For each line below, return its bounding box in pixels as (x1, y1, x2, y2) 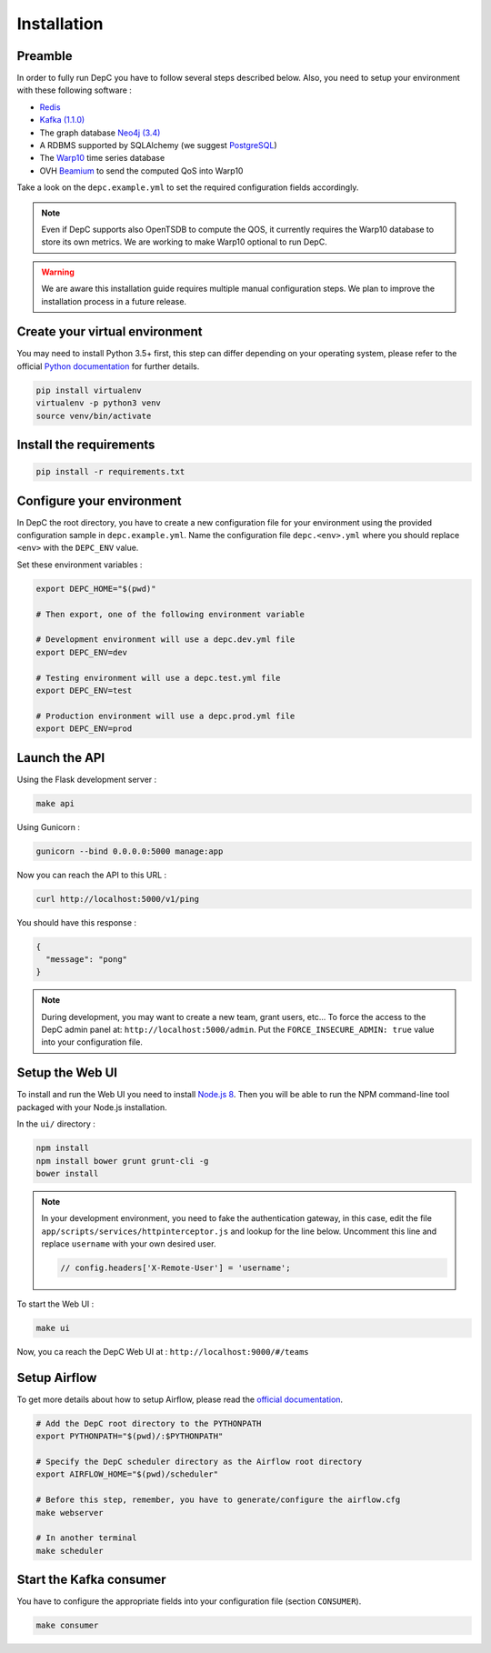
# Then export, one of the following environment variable (35, 609, 305, 619)
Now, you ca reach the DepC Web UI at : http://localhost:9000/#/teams (16, 1347, 309, 1357)
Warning (41, 266, 75, 277)
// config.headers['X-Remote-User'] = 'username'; (60, 1263, 291, 1273)
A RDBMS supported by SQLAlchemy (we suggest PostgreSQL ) (39, 140, 277, 151)
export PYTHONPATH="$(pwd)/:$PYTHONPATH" (35, 1431, 224, 1441)
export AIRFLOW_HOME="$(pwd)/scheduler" (35, 1469, 218, 1479)
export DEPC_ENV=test (35, 685, 133, 696)
